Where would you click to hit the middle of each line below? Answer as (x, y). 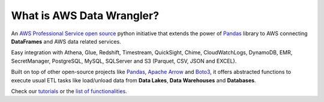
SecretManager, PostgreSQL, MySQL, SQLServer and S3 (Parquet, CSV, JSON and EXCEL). (124, 61)
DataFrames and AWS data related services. (66, 41)
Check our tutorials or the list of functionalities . (69, 91)
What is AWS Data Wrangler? (85, 16)
